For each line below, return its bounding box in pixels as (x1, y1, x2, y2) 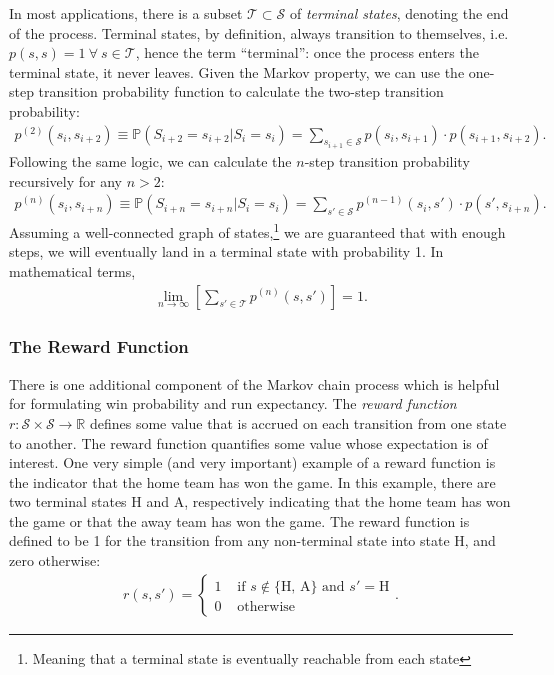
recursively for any (9, 170, 122, 191)
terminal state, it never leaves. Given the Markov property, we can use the (9, 61, 465, 82)
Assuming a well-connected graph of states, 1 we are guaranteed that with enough (9, 219, 506, 242)
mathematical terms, (9, 260, 136, 281)
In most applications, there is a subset (9, 3, 243, 23)
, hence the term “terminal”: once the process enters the (135, 42, 479, 63)
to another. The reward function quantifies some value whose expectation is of (9, 432, 488, 453)
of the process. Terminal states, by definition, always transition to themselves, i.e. (9, 22, 509, 43)
